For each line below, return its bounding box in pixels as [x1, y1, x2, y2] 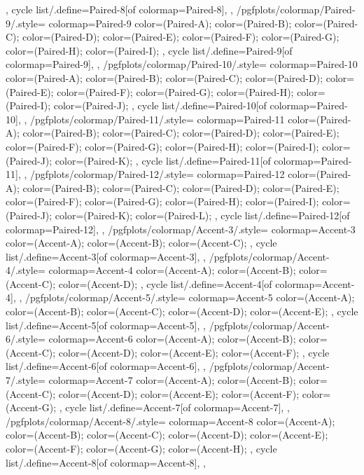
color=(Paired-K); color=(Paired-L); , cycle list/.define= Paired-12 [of [55, 207, 350, 222]
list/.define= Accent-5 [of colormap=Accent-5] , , [6, 317, 206, 332]
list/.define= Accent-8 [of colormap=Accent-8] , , [6, 455, 206, 469]
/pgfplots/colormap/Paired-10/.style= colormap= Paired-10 [103, 57, 358, 71]
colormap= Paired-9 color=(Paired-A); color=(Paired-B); [48, 15, 292, 30]
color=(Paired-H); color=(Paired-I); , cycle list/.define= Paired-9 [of [6, 43, 293, 57]
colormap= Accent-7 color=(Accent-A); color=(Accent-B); [48, 373, 296, 387]
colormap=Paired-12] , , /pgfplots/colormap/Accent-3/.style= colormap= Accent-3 [6, 221, 356, 236]
